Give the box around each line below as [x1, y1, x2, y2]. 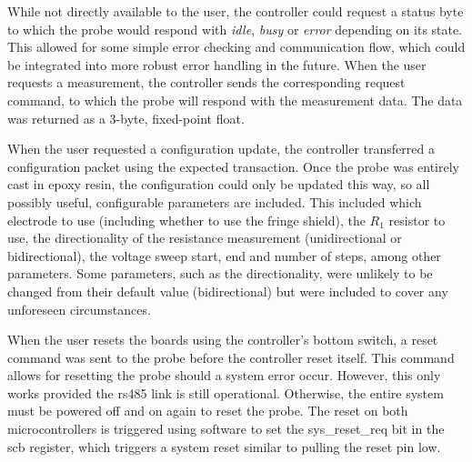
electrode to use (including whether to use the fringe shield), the [7, 210, 366, 229]
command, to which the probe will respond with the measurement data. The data [7, 90, 463, 109]
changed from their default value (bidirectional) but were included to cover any [7, 281, 448, 300]
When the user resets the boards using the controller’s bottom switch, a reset [7, 330, 438, 349]
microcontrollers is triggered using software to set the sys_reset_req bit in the [7, 419, 445, 438]
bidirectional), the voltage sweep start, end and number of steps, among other [7, 246, 441, 265]
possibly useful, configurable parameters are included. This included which [7, 192, 422, 211]
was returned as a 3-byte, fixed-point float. [7, 108, 245, 127]
